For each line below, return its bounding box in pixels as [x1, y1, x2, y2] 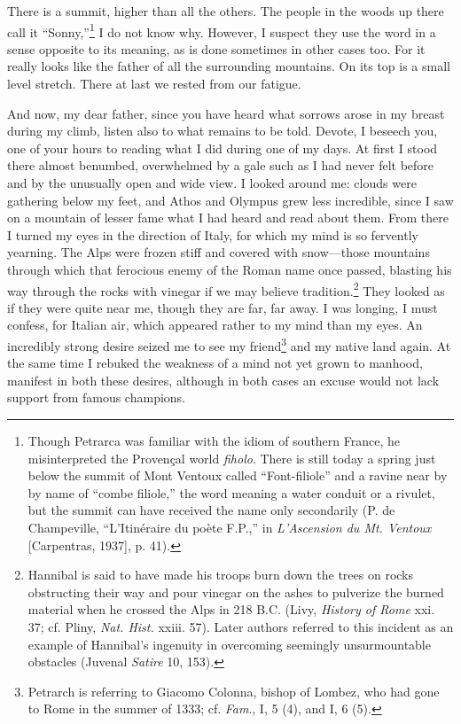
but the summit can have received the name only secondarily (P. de [27, 501, 395, 519]
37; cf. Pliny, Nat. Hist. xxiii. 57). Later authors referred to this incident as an [27, 617, 454, 635]
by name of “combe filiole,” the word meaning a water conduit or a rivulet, [27, 483, 435, 502]
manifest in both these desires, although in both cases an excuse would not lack [7, 370, 440, 389]
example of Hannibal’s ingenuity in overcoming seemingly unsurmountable [27, 634, 431, 653]
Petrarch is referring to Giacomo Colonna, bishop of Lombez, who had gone [27, 681, 440, 700]
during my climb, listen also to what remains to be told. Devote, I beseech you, [7, 121, 438, 140]
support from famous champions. [7, 388, 185, 407]
